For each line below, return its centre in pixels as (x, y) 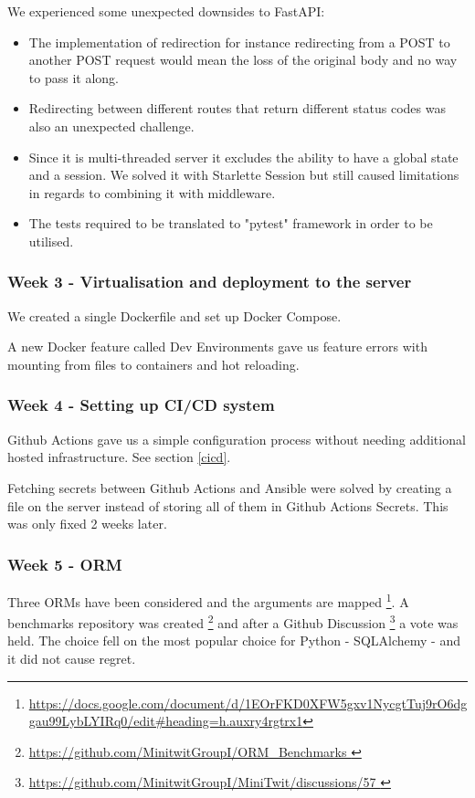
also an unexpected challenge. (111, 126)
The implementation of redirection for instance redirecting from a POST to (239, 42)
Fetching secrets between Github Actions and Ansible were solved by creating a (230, 487)
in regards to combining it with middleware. (152, 192)
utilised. (51, 241)
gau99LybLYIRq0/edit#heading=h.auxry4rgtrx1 (166, 721)
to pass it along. (74, 77)
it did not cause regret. (72, 659)
